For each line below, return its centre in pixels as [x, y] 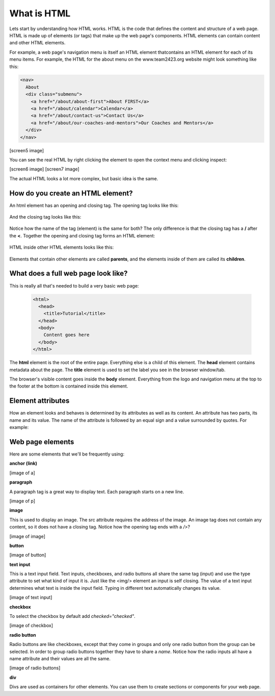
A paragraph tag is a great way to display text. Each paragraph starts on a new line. [97, 491]
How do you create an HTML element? [71, 193]
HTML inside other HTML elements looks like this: [62, 247]
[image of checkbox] [31, 626]
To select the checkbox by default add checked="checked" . [73, 616]
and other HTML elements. [37, 43]
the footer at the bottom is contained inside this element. [69, 386]
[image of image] [28, 536]
